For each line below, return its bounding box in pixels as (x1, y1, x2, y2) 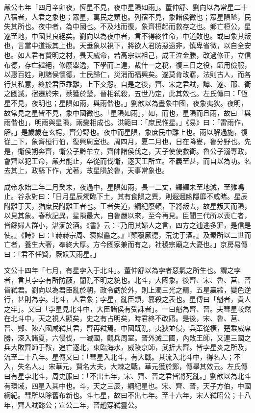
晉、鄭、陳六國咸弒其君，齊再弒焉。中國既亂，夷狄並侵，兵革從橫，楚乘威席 (4, 323, 251, 333)
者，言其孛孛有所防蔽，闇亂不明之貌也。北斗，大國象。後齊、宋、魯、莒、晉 (4, 275, 251, 285)
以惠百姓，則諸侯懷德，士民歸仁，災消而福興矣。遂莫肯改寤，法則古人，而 (4, 69, 244, 79)
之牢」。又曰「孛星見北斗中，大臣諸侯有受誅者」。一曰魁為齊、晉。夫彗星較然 (4, 303, 251, 314)
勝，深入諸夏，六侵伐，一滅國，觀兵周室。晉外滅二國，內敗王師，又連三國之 (4, 332, 251, 342)
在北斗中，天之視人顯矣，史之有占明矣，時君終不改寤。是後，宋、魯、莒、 (4, 313, 244, 323)
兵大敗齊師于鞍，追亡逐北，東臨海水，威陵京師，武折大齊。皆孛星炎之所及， (4, 342, 251, 352)
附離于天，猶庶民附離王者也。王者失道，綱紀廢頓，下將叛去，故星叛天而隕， (4, 200, 251, 211)
